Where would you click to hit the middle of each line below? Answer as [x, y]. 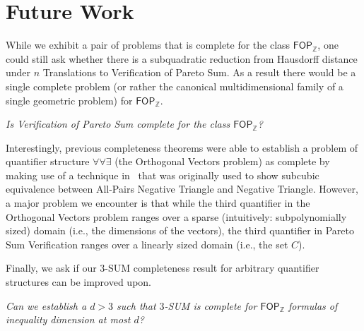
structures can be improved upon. [79, 282]
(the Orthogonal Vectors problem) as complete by [222, 161]
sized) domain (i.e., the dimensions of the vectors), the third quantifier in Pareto [180, 230]
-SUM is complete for [211, 305]
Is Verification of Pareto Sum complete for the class [118, 124]
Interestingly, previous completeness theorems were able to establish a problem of [182, 147]
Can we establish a [46, 305]
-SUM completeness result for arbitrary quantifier [212, 268]
